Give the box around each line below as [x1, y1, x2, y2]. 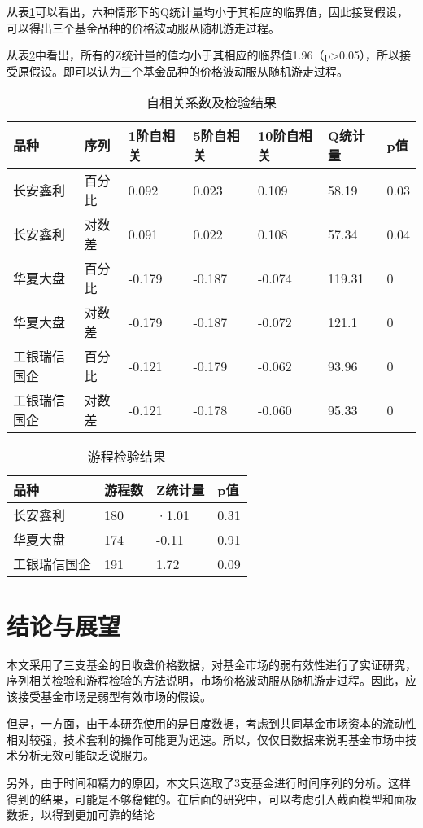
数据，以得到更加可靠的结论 [7, 806, 155, 823]
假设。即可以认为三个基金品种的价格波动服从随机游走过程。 [28, 62, 348, 79]
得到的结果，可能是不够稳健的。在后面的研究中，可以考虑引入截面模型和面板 [7, 790, 416, 807]
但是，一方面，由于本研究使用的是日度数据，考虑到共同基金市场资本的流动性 [7, 715, 416, 732]
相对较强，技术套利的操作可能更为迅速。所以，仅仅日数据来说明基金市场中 [7, 730, 405, 747]
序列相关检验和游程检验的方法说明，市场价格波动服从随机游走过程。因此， [7, 672, 405, 689]
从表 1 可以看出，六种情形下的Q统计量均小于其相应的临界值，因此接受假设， [7, 3, 408, 20]
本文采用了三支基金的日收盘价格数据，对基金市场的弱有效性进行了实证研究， [7, 655, 416, 672]
